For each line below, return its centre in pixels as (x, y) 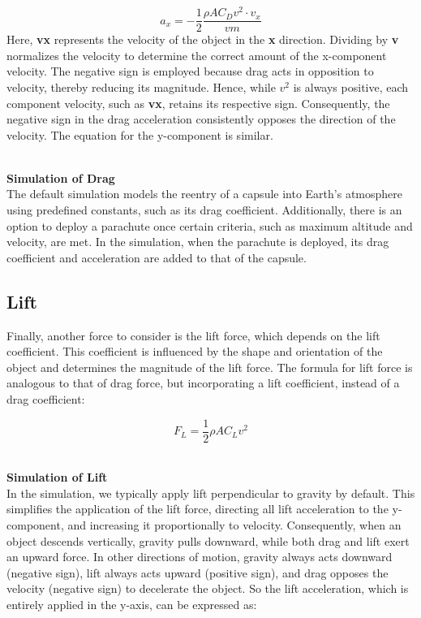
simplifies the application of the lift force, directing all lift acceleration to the (198, 509)
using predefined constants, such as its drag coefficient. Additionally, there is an (204, 210)
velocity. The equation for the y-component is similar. (140, 134)
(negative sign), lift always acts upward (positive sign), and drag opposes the (198, 572)
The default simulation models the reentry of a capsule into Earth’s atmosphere (205, 194)
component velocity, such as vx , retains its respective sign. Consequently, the (198, 103)
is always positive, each (351, 86)
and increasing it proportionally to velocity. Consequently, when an (234, 525)
